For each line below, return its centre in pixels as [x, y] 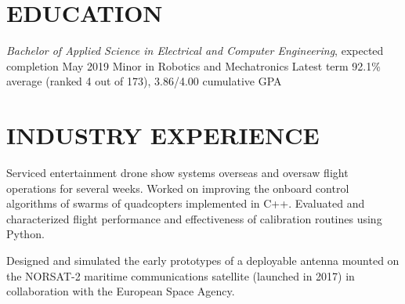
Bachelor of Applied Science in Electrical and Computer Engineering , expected [195, 51]
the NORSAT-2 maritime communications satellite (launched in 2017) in [181, 275]
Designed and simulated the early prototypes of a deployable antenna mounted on [203, 260]
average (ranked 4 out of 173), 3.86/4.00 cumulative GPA [144, 81]
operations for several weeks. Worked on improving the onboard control [178, 188]
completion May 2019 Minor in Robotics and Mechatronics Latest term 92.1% [193, 65]
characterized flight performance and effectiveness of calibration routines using [194, 218]
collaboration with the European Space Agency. [121, 291]
